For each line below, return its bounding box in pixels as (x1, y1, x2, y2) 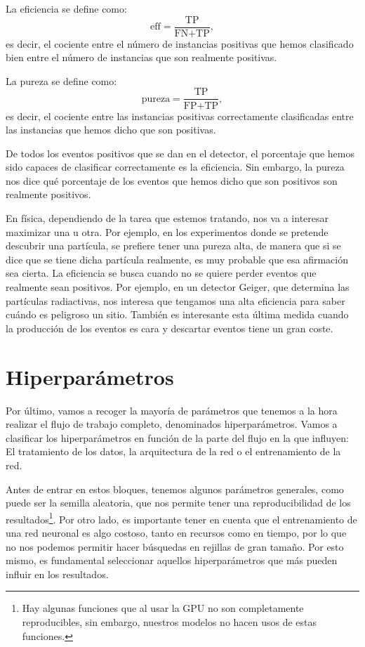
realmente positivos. (6, 187, 91, 202)
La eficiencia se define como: (6, 1, 127, 15)
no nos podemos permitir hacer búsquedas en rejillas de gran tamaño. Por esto (6, 539, 344, 554)
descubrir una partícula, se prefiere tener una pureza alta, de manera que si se (6, 238, 341, 253)
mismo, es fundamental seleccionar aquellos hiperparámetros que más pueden (6, 553, 338, 568)
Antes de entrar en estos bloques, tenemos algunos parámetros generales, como (6, 481, 344, 496)
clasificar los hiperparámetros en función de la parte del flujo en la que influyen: (6, 430, 349, 445)
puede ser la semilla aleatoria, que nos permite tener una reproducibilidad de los (6, 495, 351, 510)
